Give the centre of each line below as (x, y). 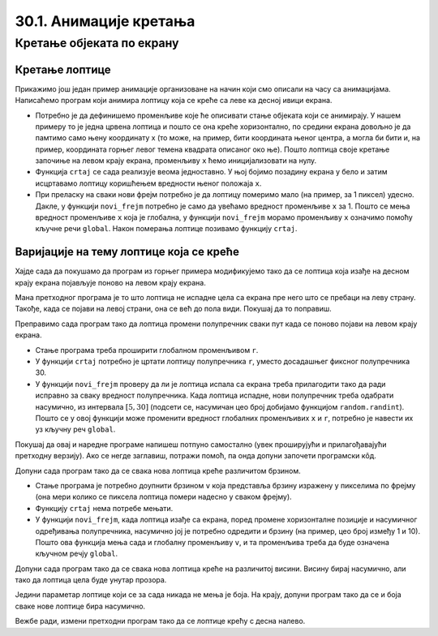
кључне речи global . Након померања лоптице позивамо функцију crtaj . (166, 229)
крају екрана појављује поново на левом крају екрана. (110, 282)
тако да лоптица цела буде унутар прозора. (91, 580)
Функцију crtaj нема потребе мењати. (104, 508)
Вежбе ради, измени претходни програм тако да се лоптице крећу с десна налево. (160, 621)
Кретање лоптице (63, 69)
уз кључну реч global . (75, 429)
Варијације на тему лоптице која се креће (127, 252)
